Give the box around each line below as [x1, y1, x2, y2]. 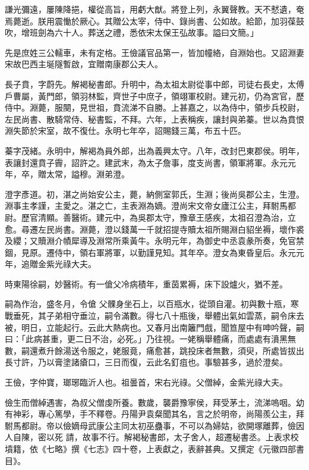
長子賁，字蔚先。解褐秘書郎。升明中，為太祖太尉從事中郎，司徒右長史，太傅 [5, 77, 304, 90]
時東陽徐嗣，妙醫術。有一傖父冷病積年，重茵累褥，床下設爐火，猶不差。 [5, 277, 288, 290]
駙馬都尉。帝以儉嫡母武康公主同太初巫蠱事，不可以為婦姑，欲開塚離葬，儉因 [5, 419, 304, 431]
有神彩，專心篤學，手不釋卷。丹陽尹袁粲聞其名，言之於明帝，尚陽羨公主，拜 [5, 408, 304, 420]
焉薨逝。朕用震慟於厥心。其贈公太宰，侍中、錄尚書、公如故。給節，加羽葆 [5, 14, 296, 27]
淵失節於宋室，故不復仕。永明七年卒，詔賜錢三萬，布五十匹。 [5, 124, 246, 137]
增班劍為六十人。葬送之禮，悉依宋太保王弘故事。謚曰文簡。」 [21, 26, 258, 39]
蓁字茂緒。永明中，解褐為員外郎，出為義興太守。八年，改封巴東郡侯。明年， [5, 144, 304, 156]
